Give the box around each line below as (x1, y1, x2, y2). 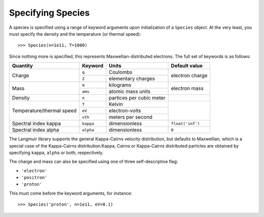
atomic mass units (109, 88, 151, 95)
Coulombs (109, 69, 132, 76)
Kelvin (109, 101, 123, 108)
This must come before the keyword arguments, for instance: (9, 190, 132, 196)
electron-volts (109, 108, 141, 114)
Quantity (12, 63, 33, 69)
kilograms (109, 82, 132, 88)
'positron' (21, 175, 47, 180)
